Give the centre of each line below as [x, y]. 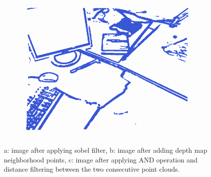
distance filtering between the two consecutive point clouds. [92, 169]
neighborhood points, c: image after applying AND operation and [101, 159]
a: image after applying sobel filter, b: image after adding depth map [106, 150]
